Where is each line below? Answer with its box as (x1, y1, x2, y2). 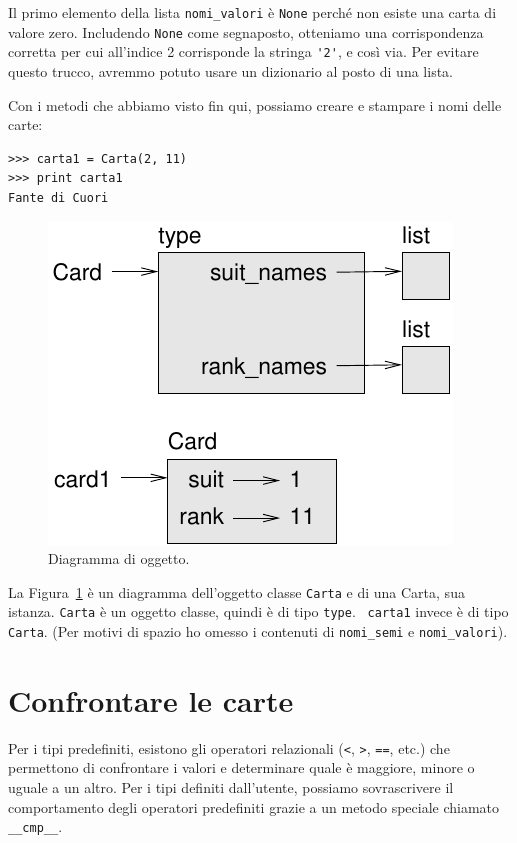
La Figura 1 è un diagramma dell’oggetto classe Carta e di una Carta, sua (8, 581, 465, 602)
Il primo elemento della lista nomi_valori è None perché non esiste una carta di (8, 2, 497, 22)
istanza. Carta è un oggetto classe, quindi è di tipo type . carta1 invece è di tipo (8, 601, 509, 622)
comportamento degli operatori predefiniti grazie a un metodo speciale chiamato (8, 796, 500, 817)
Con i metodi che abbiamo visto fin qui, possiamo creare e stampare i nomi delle (8, 94, 502, 115)
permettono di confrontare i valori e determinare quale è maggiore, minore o (8, 757, 475, 778)
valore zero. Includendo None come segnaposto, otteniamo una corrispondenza (8, 21, 484, 42)
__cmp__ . (8, 816, 63, 837)
